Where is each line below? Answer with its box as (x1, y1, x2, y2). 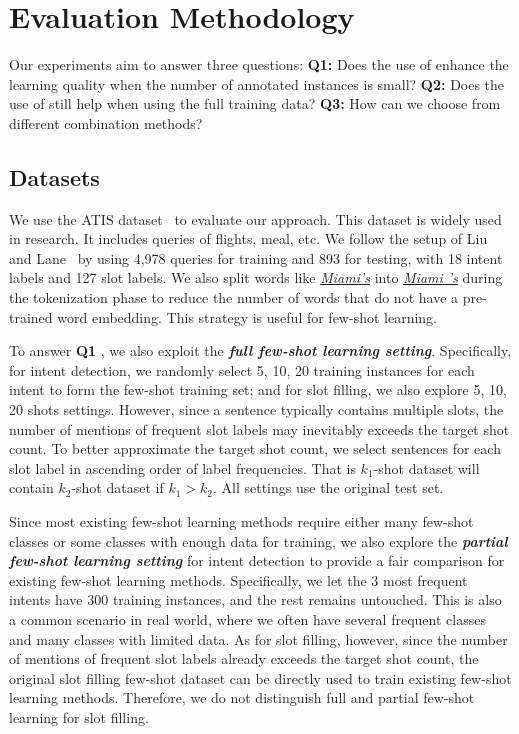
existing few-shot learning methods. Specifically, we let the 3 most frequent (9, 569, 468, 590)
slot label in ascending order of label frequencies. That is (9, 457, 356, 478)
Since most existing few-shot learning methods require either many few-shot (9, 511, 474, 532)
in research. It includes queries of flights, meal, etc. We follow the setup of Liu (9, 228, 488, 249)
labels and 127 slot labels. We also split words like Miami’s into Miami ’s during (9, 267, 503, 288)
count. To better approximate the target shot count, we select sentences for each (9, 438, 501, 459)
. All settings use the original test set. (213, 477, 444, 498)
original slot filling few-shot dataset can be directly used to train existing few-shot (9, 667, 512, 688)
